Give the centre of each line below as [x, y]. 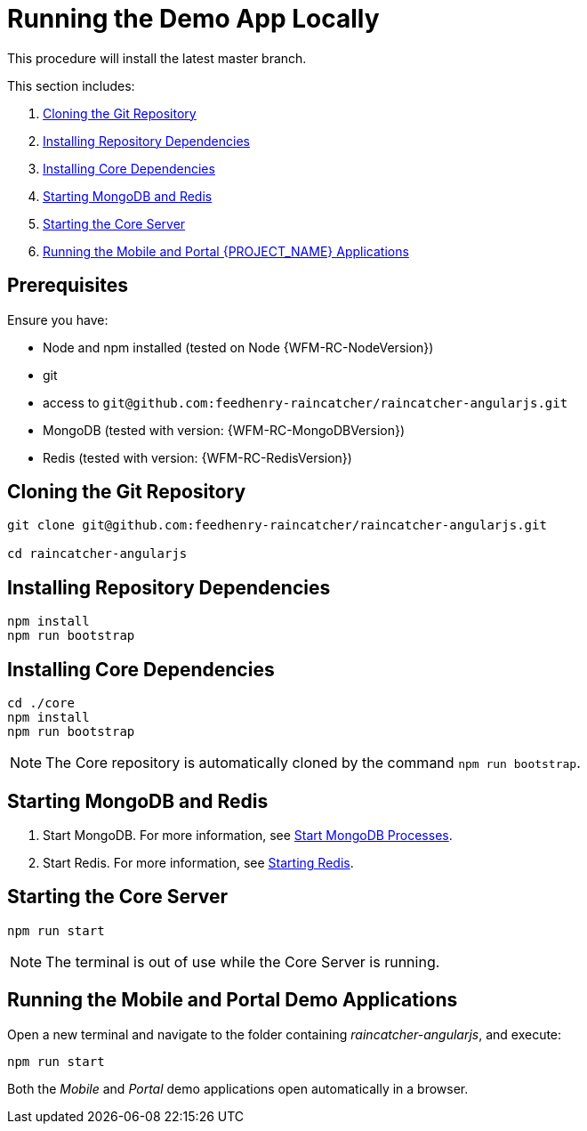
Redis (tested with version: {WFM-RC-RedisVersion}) [197, 457]
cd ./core [41, 703]
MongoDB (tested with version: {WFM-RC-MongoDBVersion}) [224, 430]
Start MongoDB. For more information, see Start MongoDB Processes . [248, 835]
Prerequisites [68, 286]
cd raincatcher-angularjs [97, 554]
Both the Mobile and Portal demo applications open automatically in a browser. [238, 1088]
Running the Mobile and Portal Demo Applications [233, 1000]
